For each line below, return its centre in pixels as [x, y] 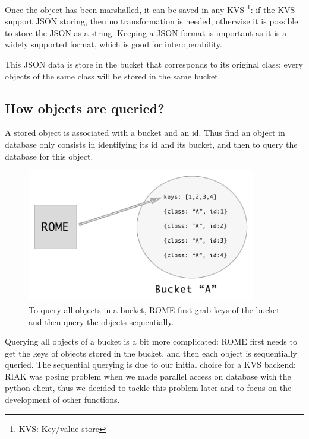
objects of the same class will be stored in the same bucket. [113, 76]
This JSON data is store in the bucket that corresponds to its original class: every [154, 64]
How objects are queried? [85, 108]
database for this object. [49, 156]
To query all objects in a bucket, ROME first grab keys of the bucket [154, 309]
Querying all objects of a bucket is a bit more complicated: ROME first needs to [151, 341]
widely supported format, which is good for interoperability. [113, 44]
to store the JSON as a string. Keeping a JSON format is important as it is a [146, 32]
